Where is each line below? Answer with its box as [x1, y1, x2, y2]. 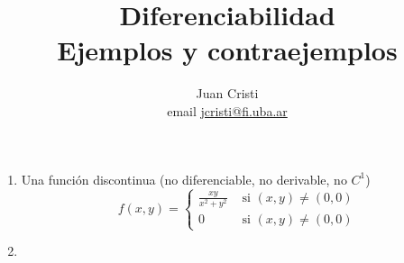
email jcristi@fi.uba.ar [167, 101, 288, 120]
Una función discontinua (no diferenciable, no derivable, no [21, 169, 347, 188]
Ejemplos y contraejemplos [57, 32, 398, 68]
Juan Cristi [196, 84, 259, 103]
